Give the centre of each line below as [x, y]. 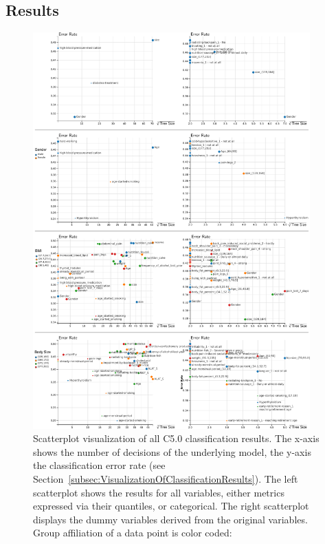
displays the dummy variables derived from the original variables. [170, 519]
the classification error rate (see [99, 465]
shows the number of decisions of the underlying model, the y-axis [172, 451]
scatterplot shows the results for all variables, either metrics [159, 492]
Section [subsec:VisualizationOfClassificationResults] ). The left [166, 479]
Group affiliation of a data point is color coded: [133, 533]
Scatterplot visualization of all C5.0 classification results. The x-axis [176, 438]
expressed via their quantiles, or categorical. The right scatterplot [171, 506]
